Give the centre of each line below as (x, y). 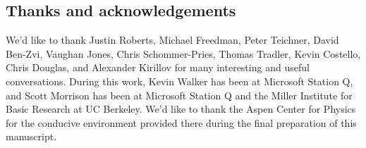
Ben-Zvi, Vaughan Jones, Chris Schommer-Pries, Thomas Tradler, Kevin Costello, (183, 53)
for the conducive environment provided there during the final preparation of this (181, 122)
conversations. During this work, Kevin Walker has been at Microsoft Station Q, (179, 81)
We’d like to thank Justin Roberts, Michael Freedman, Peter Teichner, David (172, 40)
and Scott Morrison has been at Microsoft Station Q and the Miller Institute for (179, 95)
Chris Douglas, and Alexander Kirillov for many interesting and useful (158, 67)
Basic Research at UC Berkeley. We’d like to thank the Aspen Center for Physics (181, 109)
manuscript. (31, 136)
